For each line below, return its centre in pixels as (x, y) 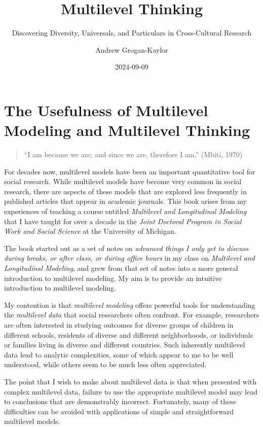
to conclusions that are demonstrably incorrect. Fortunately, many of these (120, 401)
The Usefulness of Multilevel (106, 110)
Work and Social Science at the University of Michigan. (90, 231)
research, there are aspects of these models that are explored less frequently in (125, 191)
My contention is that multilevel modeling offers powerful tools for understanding (130, 305)
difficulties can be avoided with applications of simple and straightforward (119, 411)
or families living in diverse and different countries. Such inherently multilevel (125, 345)
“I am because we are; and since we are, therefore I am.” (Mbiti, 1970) (133, 154)
